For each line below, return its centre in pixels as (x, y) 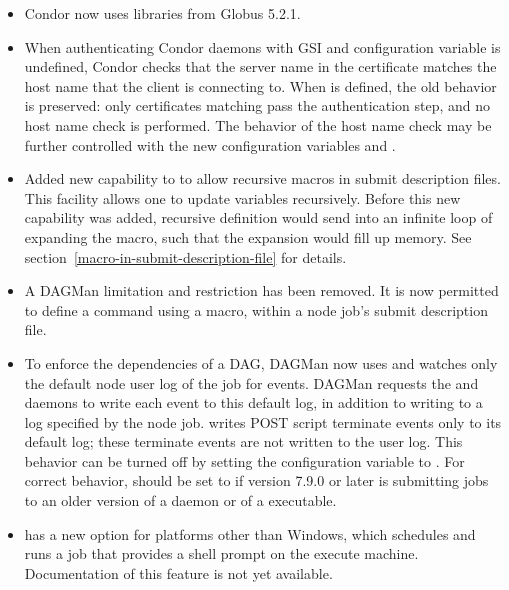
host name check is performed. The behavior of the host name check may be (258, 124)
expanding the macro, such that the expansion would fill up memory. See (248, 236)
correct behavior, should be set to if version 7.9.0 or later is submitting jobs (256, 480)
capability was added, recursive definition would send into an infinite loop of (258, 217)
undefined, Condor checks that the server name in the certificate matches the (260, 66)
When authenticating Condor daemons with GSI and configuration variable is (262, 46)
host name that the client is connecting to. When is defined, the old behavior (260, 85)
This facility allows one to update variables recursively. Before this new (242, 197)
